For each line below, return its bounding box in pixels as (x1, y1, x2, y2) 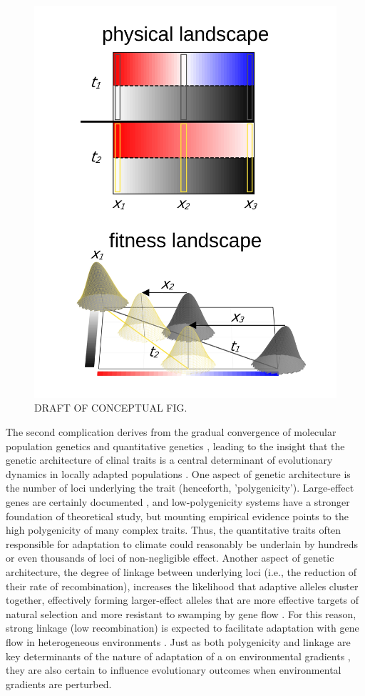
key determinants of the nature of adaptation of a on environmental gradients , (6, 648, 351, 663)
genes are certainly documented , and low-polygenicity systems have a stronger (6, 494, 350, 509)
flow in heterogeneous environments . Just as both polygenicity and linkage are (6, 634, 351, 649)
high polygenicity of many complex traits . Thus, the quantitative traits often (6, 522, 341, 537)
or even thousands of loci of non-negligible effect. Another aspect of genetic (6, 550, 334, 565)
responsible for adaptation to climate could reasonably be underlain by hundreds (6, 536, 359, 551)
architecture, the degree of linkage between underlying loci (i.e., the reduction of (6, 565, 357, 580)
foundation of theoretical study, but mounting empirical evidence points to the (6, 508, 349, 523)
